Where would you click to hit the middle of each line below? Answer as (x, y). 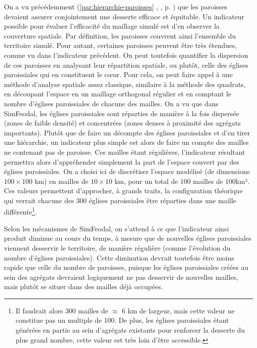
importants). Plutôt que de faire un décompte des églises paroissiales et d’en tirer (127, 132)
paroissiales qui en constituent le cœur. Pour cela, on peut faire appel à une (118, 74)
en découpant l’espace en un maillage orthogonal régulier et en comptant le (118, 94)
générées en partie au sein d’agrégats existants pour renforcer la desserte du (130, 330)
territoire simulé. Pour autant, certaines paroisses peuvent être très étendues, (121, 45)
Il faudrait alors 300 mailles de (62, 310)
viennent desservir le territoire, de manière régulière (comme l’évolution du (117, 247)
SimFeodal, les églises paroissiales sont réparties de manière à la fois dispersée (122, 113)
